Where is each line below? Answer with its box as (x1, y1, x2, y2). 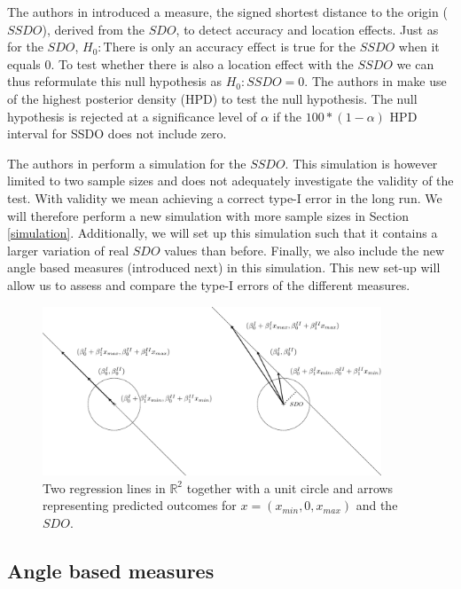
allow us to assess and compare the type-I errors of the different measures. (7, 275, 410, 294)
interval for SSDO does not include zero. (7, 124, 227, 143)
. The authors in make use (304, 72, 447, 90)
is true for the (280, 37, 356, 56)
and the (356, 496, 398, 514)
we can (396, 54, 434, 73)
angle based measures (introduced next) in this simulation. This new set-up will (7, 258, 441, 277)
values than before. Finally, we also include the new (164, 240, 445, 259)
